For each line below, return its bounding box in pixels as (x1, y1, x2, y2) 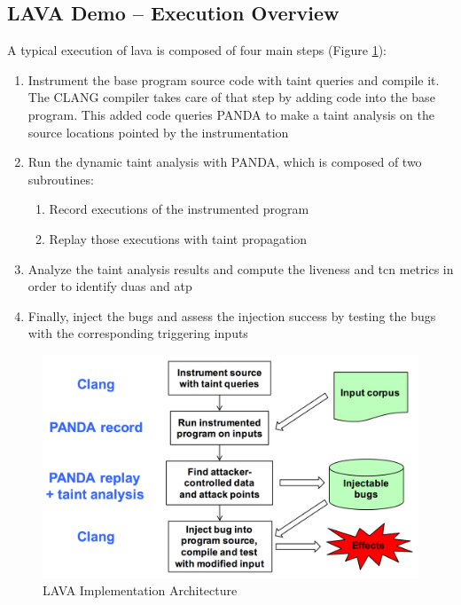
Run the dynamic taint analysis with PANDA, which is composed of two (27, 153, 422, 171)
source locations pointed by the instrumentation (27, 122, 289, 141)
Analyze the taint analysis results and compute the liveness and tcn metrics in (27, 259, 454, 278)
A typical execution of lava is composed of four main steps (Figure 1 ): (7, 41, 387, 59)
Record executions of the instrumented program (49, 200, 309, 218)
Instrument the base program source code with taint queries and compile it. (27, 70, 440, 89)
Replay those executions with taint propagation (49, 229, 308, 247)
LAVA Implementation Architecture (43, 581, 238, 600)
